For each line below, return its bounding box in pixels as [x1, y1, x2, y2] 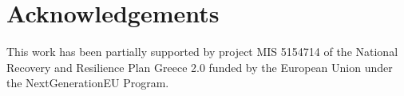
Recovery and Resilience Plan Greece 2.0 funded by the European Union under [6, 58, 393, 75]
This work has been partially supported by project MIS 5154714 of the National [6, 43, 398, 60]
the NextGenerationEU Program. [6, 74, 169, 91]
